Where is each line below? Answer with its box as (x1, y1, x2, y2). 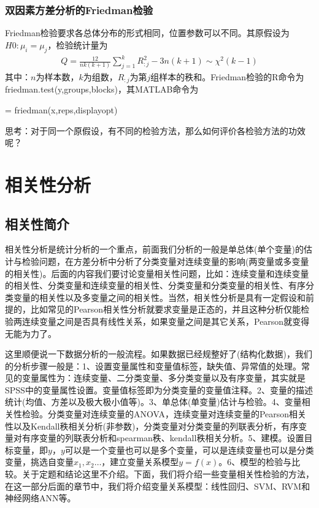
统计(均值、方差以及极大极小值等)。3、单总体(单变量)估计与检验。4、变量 (5, 395, 302, 408)
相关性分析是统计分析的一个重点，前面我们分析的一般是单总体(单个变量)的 (5, 243, 304, 256)
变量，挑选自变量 (5, 455, 74, 468)
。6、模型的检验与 (218, 455, 292, 468)
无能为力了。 (5, 327, 56, 339)
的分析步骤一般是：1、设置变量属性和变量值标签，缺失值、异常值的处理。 (5, 359, 301, 372)
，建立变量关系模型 (101, 455, 179, 468)
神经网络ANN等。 (5, 491, 76, 504)
